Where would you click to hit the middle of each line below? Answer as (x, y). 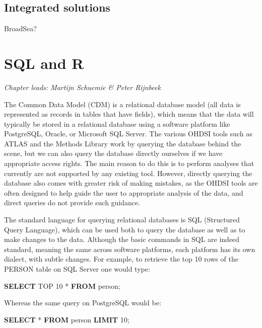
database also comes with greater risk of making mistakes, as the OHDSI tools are (131, 183)
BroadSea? (20, 28)
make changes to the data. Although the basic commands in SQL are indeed (122, 239)
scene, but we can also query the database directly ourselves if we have (113, 153)
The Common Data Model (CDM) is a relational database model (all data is (122, 104)
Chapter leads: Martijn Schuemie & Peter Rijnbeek (82, 87)
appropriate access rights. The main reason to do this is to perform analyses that (129, 163)
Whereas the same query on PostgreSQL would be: (83, 303)
